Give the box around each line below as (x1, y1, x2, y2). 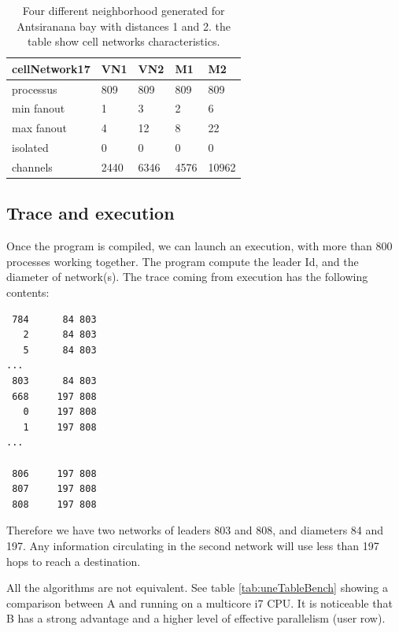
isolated (12, 139, 49, 156)
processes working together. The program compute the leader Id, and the (6, 253, 359, 269)
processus (12, 80, 57, 97)
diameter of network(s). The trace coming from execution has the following (6, 268, 368, 285)
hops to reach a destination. (6, 553, 141, 569)
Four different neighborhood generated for (22, 2, 225, 18)
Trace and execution (6, 201, 175, 225)
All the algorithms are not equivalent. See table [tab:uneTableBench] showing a (6, 579, 389, 596)
